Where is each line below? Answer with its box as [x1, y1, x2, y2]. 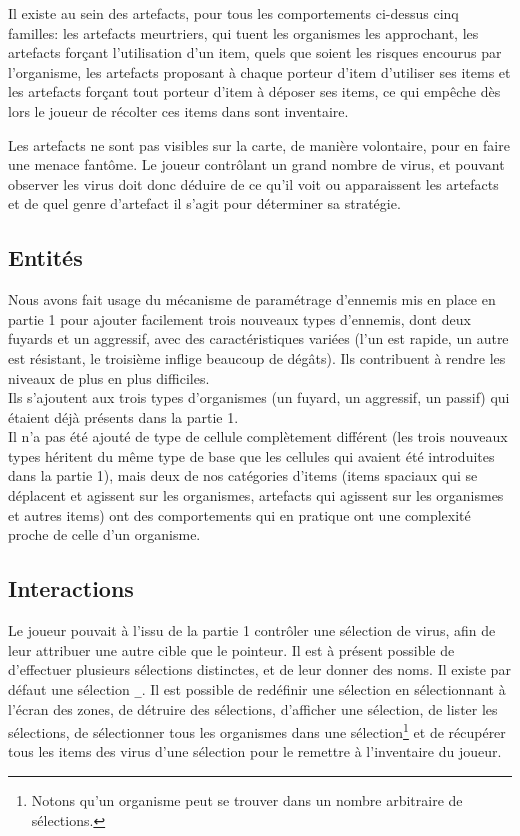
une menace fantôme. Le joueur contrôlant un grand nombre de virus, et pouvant [8, 154, 505, 175]
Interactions [8, 573, 134, 604]
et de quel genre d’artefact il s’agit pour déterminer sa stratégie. [8, 193, 401, 214]
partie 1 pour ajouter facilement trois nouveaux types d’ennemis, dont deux [8, 308, 471, 329]
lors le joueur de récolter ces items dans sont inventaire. [8, 100, 349, 121]
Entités [8, 242, 83, 273]
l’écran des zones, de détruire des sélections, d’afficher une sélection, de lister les [8, 698, 498, 719]
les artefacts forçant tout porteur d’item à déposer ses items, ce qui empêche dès [8, 81, 501, 102]
